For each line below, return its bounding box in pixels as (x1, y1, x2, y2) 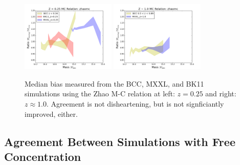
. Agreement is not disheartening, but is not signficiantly (47, 98, 224, 109)
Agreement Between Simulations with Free (4, 133, 235, 149)
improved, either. (25, 108, 78, 119)
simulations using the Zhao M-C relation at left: (25, 88, 175, 99)
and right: (205, 88, 236, 99)
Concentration (4, 148, 81, 164)
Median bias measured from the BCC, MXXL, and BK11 (25, 78, 204, 89)
